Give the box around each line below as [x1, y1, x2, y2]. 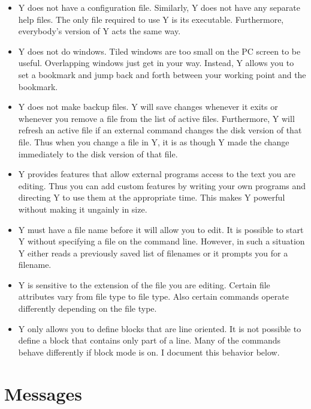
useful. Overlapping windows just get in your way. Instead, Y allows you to [18, 56, 294, 69]
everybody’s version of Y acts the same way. [18, 25, 181, 37]
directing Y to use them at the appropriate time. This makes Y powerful [18, 191, 285, 204]
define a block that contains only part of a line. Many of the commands [18, 334, 281, 347]
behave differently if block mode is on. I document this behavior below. [18, 345, 280, 358]
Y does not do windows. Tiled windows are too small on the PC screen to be [18, 44, 301, 57]
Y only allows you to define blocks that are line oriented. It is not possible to [18, 322, 301, 335]
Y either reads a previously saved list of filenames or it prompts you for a [18, 246, 288, 259]
